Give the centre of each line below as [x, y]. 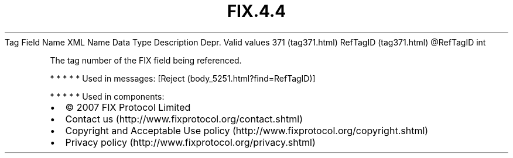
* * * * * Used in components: [107, 96]
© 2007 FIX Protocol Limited [128, 107]
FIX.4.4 [256, 11]
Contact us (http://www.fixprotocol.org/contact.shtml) [184, 119]
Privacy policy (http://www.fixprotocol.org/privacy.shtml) [190, 142]
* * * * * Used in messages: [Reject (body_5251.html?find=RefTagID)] [183, 78]
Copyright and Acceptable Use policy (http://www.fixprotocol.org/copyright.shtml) [247, 130]
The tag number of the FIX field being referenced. [146, 60]
